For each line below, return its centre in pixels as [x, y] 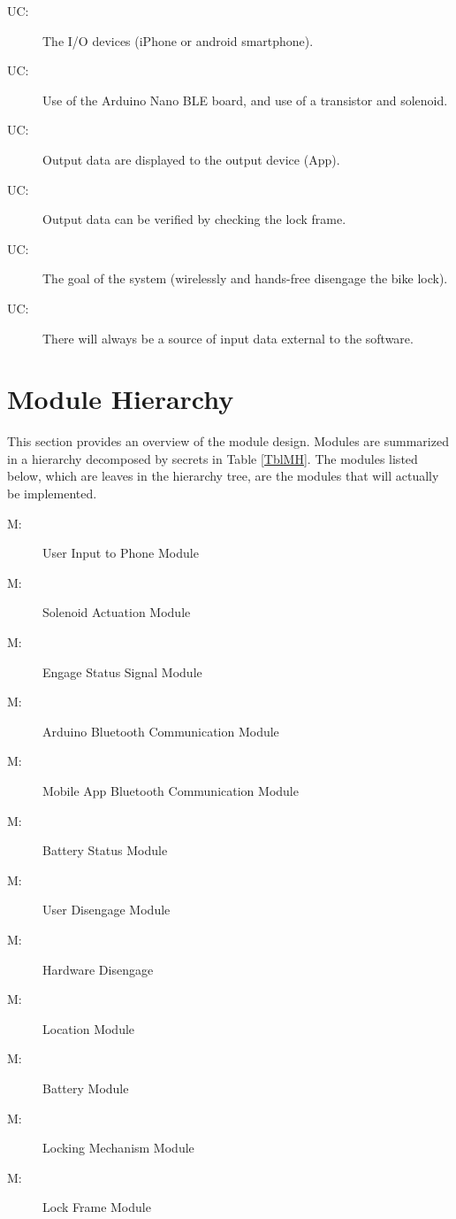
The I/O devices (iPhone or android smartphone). [178, 40]
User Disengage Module [106, 910]
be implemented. [52, 494]
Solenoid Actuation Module [117, 612]
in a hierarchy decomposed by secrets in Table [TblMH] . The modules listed [213, 458]
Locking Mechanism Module [118, 1148]
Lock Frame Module [97, 1207]
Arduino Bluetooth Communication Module [161, 731]
